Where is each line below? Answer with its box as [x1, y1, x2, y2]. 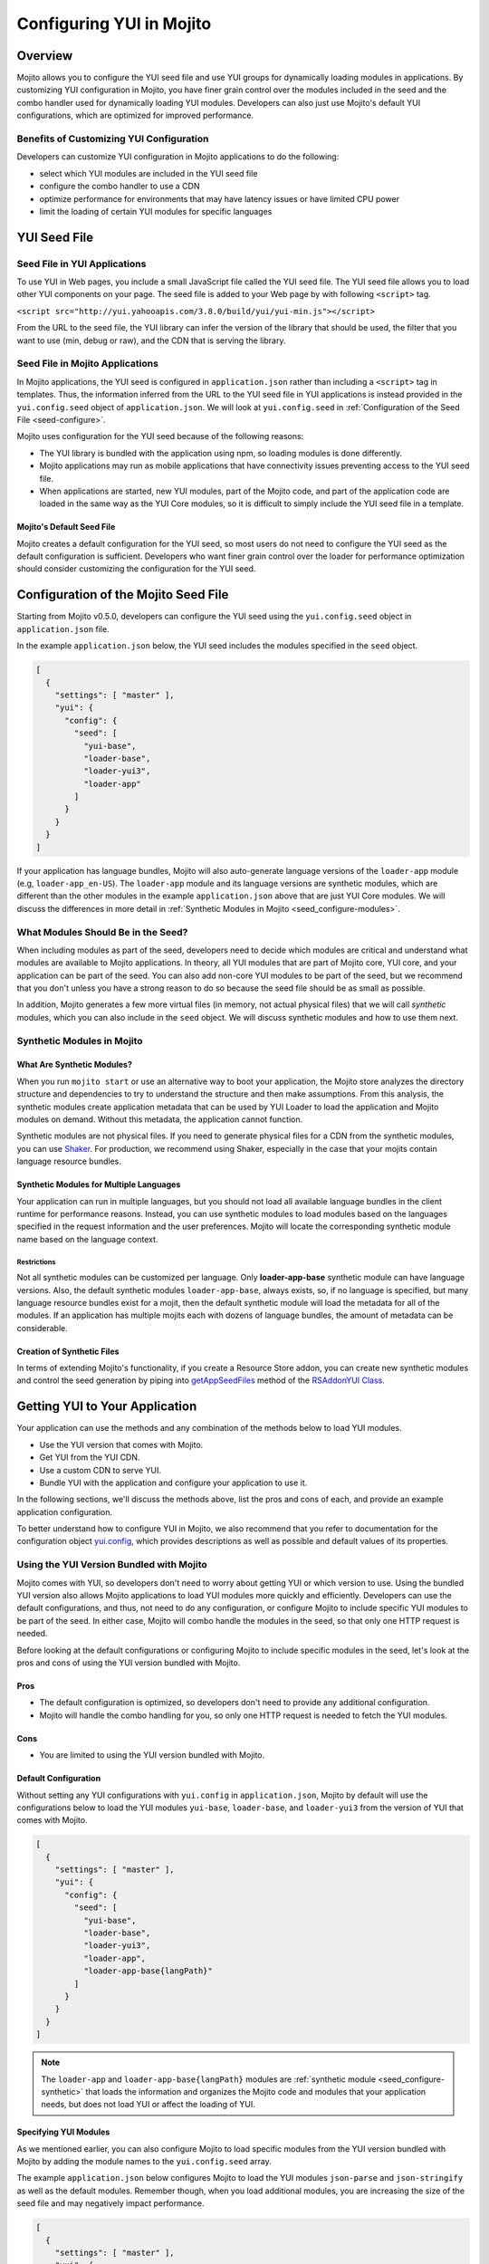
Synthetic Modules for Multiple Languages [16, 1179, 181, 1190]
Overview [16, 48, 73, 63]
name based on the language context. [16, 1233, 158, 1244]
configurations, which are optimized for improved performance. [16, 110, 254, 121]
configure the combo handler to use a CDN [39, 181, 200, 192]
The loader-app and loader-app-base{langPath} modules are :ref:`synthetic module [41, 2074, 376, 2085]
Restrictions [16, 1257, 56, 1267]
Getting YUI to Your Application [16, 1399, 197, 1415]
